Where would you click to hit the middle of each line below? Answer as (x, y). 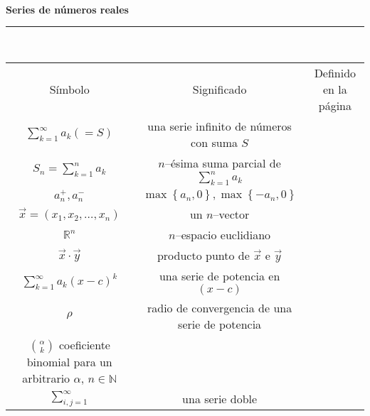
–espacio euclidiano (223, 234)
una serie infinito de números (220, 126)
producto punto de (203, 255)
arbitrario (46, 378)
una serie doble (220, 398)
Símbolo (69, 89)
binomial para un (69, 361)
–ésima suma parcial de (223, 163)
